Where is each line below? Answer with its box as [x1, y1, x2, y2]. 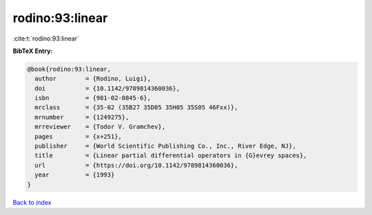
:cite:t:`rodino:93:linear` [12, 34, 79, 43]
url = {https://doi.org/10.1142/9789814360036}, [34, 161, 238, 169]
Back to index [12, 198, 52, 206]
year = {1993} [34, 171, 115, 179]
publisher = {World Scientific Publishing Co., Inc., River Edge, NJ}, [34, 142, 296, 150]
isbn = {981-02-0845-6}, [34, 94, 152, 102]
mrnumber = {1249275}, [34, 113, 130, 121]
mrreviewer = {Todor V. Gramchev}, [34, 123, 165, 131]
